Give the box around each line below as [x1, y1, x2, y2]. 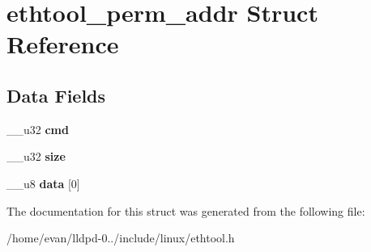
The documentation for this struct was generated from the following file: [6, 202, 365, 219]
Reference [6, 27, 119, 61]
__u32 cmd [6, 120, 69, 137]
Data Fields [6, 82, 106, 107]
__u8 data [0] [6, 174, 80, 191]
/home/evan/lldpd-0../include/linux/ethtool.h [6, 229, 235, 246]
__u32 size [6, 148, 66, 165]
